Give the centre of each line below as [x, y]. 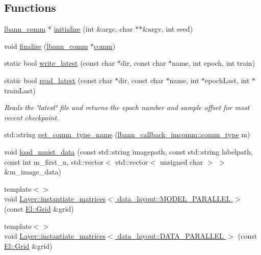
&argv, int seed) [168, 29]
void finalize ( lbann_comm [46, 46]
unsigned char [181, 161]
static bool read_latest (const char [58, 80]
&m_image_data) [33, 172]
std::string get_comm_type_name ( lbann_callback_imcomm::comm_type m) [127, 134]
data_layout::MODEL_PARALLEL [174, 199]
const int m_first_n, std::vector [54, 161]
